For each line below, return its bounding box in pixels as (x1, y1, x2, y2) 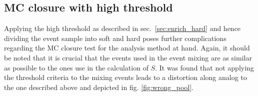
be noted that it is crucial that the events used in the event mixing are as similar (4, 52, 252, 62)
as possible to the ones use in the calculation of (4, 62, 148, 72)
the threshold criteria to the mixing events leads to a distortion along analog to (4, 72, 247, 82)
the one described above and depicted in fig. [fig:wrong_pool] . (4, 81, 194, 92)
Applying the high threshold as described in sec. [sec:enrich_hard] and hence (4, 23, 241, 33)
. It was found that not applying (155, 62, 254, 72)
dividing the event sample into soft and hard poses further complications (4, 32, 226, 43)
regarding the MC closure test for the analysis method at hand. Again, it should (4, 42, 250, 53)
